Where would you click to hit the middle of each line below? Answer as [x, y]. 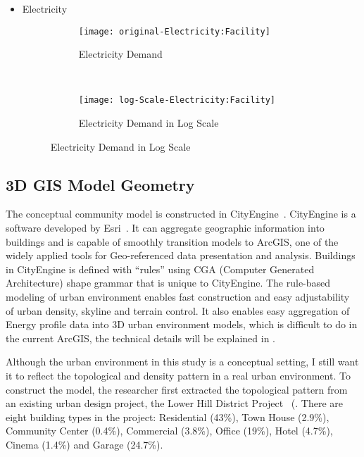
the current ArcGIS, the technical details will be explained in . [140, 338]
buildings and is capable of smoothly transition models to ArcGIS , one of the [172, 241]
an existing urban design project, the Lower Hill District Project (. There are [175, 403]
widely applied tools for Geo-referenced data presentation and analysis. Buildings [181, 255]
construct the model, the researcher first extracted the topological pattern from [177, 389]
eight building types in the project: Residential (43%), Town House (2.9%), [168, 417]
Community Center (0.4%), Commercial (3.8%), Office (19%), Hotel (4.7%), [169, 431]
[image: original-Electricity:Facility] [174, 31]
